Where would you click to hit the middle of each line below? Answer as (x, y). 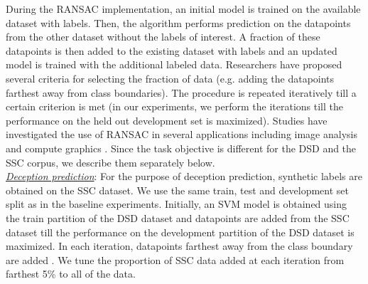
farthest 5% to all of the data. (71, 274)
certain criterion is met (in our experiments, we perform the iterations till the (174, 106)
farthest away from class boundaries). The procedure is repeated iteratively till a (181, 92)
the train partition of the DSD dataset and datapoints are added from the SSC (178, 217)
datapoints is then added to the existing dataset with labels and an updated (172, 50)
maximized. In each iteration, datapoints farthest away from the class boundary (179, 246)
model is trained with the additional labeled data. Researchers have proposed (174, 64)
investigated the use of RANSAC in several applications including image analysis (182, 134)
